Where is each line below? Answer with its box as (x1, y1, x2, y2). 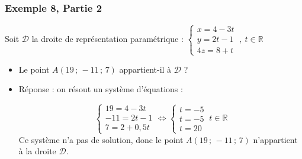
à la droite (18, 145, 56, 157)
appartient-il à (119, 63, 172, 75)
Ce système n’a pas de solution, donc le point (18, 133, 184, 145)
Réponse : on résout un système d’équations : (18, 83, 183, 95)
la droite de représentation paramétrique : (31, 33, 184, 45)
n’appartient (253, 133, 298, 145)
